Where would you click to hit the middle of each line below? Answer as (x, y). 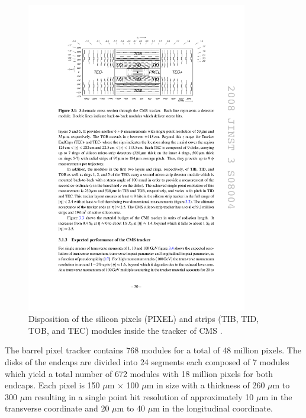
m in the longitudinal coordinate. (213, 408)
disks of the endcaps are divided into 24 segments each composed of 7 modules (147, 362)
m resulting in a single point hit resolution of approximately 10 (139, 396)
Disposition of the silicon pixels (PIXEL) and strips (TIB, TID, (144, 319)
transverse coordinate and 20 (57, 408)
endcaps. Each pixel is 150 (52, 385)
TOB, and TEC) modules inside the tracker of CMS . (125, 330)
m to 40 (131, 408)
